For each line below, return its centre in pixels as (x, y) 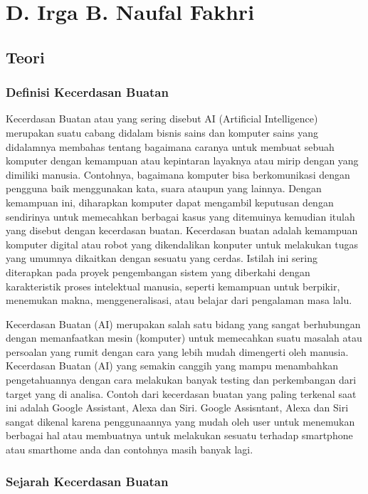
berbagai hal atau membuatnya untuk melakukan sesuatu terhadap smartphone (179, 435)
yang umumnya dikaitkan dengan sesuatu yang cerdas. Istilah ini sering (162, 258)
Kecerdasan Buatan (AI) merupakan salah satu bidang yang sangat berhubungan (183, 324)
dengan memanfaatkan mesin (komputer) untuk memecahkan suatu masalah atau (184, 338)
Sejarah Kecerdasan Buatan (87, 481)
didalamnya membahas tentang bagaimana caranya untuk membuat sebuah (170, 146)
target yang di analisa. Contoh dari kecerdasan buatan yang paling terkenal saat (181, 393)
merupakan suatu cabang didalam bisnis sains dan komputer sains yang (162, 132)
